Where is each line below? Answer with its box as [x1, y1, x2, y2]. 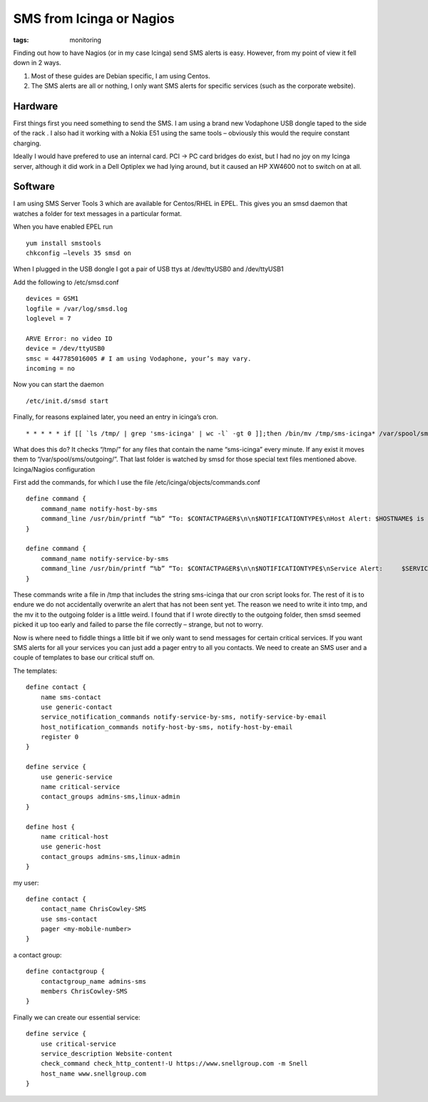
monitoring [69, 36, 101, 44]
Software [13, 180, 55, 192]
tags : [13, 36, 29, 44]
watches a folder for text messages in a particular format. [13, 209, 182, 217]
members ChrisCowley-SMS [40, 987, 128, 996]
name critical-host [40, 833, 109, 840]
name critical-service [40, 783, 121, 791]
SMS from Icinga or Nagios [13, 11, 175, 26]
